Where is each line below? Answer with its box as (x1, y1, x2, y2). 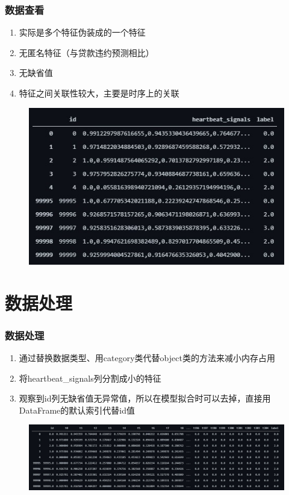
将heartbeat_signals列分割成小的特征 (19, 371, 161, 384)
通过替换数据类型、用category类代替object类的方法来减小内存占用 (19, 352, 275, 364)
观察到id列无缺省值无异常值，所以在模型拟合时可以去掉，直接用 (19, 392, 271, 405)
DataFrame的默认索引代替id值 (19, 403, 135, 416)
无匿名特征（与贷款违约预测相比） (19, 46, 154, 58)
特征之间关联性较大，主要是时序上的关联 (19, 87, 179, 99)
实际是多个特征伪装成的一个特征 (19, 26, 146, 39)
